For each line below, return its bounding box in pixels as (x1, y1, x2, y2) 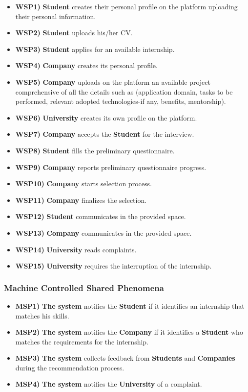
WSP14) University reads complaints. (15, 244, 137, 254)
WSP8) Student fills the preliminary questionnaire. (15, 145, 175, 155)
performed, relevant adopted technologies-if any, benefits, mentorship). (15, 96, 226, 106)
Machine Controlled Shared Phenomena (4, 281, 164, 294)
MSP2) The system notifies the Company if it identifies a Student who (15, 327, 243, 337)
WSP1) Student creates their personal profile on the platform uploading (15, 1, 238, 11)
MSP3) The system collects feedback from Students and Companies (15, 353, 235, 363)
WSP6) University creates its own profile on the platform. (15, 112, 197, 122)
